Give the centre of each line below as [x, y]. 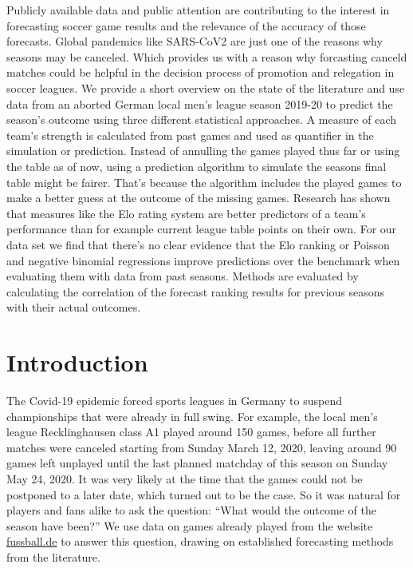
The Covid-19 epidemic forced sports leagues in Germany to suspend [174, 400]
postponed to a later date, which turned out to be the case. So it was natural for [204, 494]
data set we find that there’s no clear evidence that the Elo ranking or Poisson [198, 244]
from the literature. [53, 556]
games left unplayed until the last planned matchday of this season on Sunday [197, 463]
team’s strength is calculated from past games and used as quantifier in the [190, 135]
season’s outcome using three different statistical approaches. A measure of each [202, 119]
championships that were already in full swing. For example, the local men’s [192, 416]
